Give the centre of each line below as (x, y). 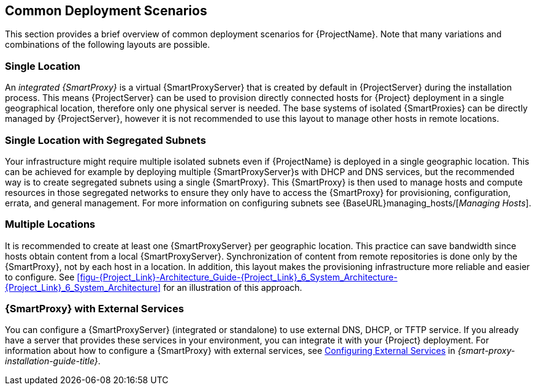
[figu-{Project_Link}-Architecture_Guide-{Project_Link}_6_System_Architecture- (237, 277)
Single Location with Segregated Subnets (105, 140)
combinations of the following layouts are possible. (108, 45)
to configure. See (40, 277)
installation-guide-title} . (53, 361)
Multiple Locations (50, 224)
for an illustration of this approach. (233, 287)
